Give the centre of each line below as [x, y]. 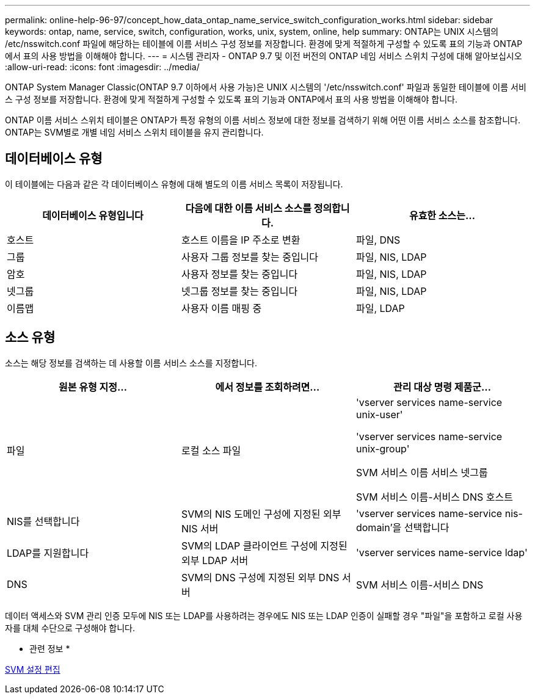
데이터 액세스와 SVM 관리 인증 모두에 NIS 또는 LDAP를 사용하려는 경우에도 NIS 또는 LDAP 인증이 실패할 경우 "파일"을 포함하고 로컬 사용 [264, 615]
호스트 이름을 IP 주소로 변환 [241, 240]
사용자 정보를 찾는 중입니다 [239, 274]
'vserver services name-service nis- [439, 513]
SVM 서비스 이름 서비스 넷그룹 [422, 472]
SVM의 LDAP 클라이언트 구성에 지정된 [264, 545]
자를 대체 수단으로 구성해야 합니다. [70, 628]
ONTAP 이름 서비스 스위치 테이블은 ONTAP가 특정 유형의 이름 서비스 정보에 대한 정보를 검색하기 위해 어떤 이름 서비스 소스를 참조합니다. [263, 120]
